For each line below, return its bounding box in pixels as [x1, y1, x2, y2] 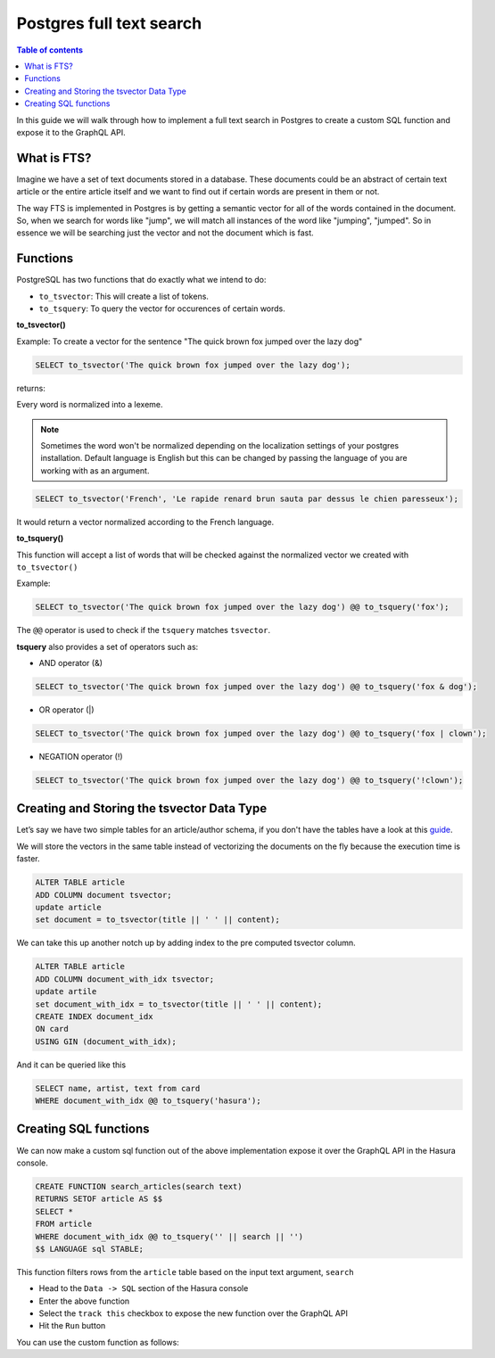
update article [35, 902, 102, 912]
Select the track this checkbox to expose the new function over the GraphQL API [38, 1308, 348, 1319]
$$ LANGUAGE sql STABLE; [35, 1244, 144, 1254]
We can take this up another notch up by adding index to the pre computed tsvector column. [16, 937, 356, 949]
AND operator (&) [38, 658, 103, 669]
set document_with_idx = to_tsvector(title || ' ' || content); [35, 999, 323, 1009]
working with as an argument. [40, 465, 150, 476]
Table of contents [16, 45, 84, 55]
